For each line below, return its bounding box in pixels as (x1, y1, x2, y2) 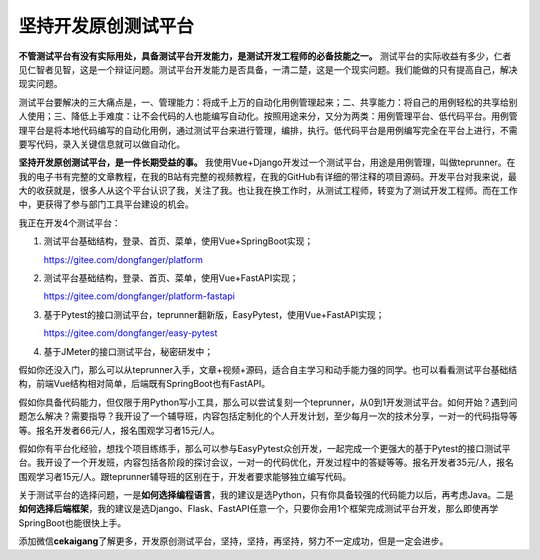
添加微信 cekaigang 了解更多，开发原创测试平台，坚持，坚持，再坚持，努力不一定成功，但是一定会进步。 (18, 535, 449, 547)
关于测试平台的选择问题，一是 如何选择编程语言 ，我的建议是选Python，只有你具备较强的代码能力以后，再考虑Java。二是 (18, 489, 514, 501)
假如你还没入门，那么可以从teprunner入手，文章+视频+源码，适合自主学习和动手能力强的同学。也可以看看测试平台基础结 (18, 363, 518, 375)
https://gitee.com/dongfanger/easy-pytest (43, 327, 218, 339)
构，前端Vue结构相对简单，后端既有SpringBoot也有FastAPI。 (18, 378, 270, 390)
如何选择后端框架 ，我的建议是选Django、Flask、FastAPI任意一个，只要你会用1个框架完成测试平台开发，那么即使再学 (18, 503, 499, 515)
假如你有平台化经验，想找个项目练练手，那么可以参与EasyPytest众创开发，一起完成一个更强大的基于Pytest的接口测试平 (18, 442, 511, 454)
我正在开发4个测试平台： (18, 216, 122, 229)
